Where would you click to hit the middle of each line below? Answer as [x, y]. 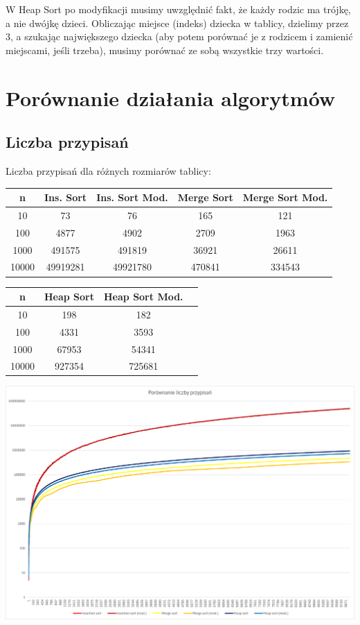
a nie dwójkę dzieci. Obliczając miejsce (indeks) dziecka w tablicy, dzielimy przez [177, 23]
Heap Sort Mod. [144, 297]
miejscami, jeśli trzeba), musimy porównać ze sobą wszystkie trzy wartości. [165, 50]
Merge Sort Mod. [285, 197]
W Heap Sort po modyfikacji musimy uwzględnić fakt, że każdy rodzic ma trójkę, [178, 9]
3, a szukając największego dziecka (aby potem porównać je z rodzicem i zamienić [179, 36]
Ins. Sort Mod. [132, 197]
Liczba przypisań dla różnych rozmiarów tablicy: [108, 170]
